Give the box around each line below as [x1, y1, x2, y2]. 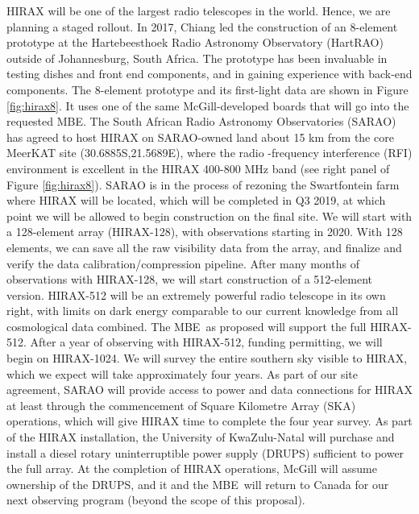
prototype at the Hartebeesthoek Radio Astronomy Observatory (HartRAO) [6, 34, 384, 51]
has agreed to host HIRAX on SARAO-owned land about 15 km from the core [6, 128, 394, 145]
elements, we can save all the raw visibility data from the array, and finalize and [6, 238, 402, 255]
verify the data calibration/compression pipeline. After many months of [6, 255, 359, 272]
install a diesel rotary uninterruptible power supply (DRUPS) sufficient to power [6, 444, 404, 461]
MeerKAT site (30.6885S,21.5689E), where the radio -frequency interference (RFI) [6, 144, 413, 161]
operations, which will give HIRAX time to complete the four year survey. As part [6, 412, 413, 429]
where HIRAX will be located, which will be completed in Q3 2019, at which [6, 192, 386, 209]
